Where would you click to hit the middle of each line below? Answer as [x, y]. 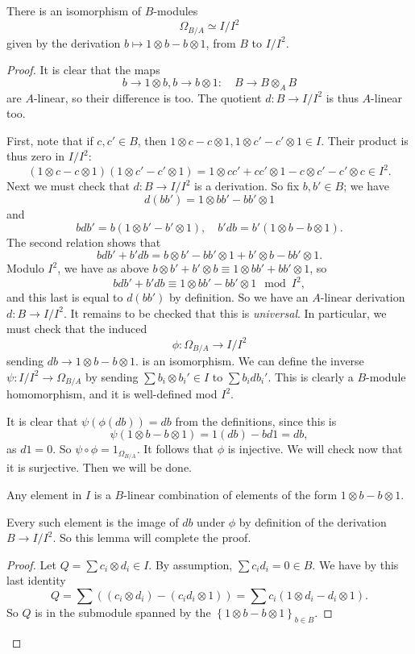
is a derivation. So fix [247, 186]
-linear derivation [363, 297]
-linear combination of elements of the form [230, 494]
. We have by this [355, 564]
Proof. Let [31, 564]
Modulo [25, 268]
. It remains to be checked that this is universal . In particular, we [225, 312]
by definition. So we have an [239, 297]
